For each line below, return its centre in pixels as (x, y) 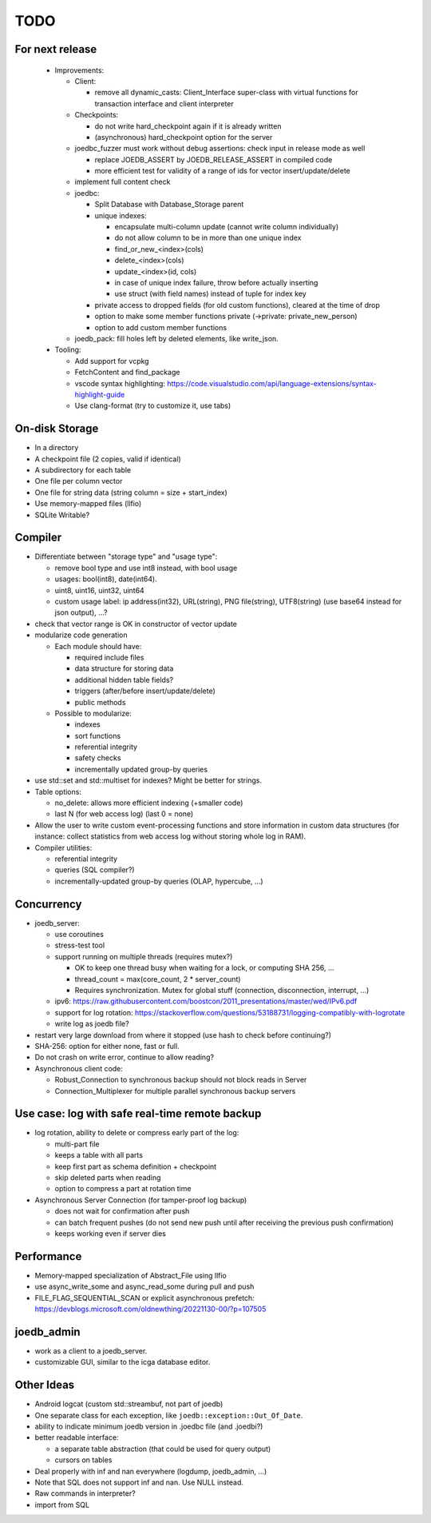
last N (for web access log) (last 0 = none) (124, 814)
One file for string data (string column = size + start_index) (131, 492)
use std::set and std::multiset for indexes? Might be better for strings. (148, 780)
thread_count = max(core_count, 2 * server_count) (158, 979)
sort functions (98, 736)
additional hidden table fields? (124, 680)
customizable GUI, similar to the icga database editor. (123, 1362)
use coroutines (79, 935)
